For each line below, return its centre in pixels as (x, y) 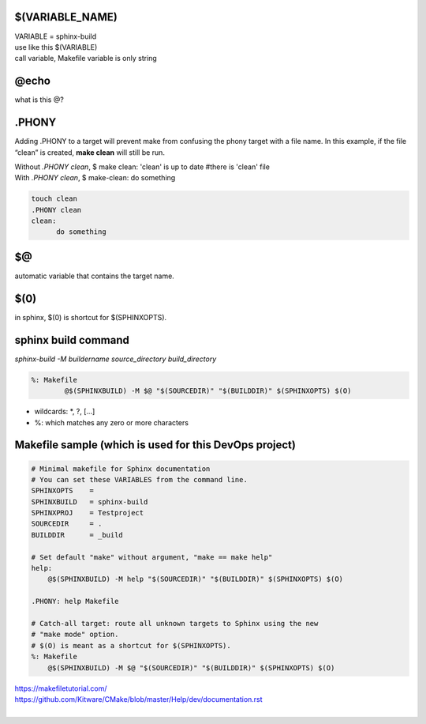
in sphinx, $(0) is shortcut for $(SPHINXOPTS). (91, 317)
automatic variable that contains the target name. (95, 276)
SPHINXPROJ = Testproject (88, 513)
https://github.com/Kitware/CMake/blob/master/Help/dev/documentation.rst (139, 699)
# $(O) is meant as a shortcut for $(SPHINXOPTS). (131, 645)
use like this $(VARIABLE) (56, 47)
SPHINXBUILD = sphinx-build (90, 502)
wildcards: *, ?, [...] (65, 412)
